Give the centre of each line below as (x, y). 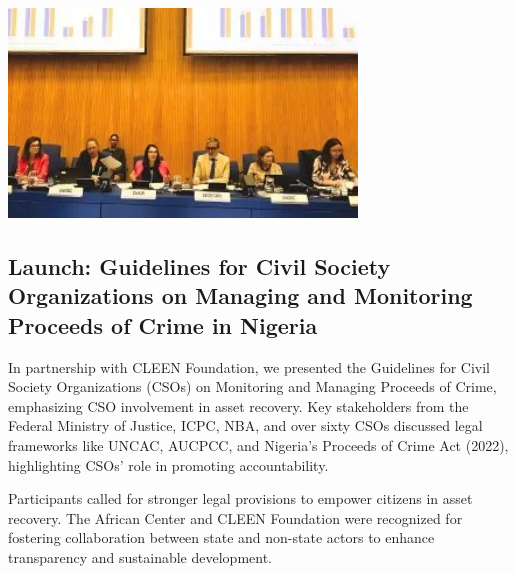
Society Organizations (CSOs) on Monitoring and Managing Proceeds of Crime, (252, 386)
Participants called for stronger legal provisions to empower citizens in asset (240, 498)
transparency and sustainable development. (140, 556)
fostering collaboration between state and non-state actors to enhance (221, 537)
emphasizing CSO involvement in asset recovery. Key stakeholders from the (238, 405)
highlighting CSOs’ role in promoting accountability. (168, 464)
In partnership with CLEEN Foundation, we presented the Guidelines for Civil (249, 366)
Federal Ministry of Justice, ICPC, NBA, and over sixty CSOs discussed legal (245, 425)
